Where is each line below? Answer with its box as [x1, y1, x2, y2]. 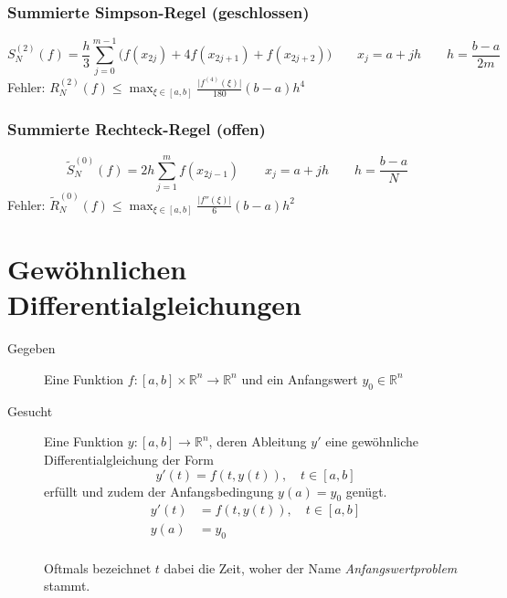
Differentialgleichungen [7, 286, 301, 323]
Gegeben [7, 339, 56, 358]
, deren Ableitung [208, 432, 307, 451]
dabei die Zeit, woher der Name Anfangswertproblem [164, 558, 458, 577]
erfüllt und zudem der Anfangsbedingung [44, 481, 274, 500]
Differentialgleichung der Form [44, 449, 215, 468]
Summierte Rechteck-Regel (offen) [7, 118, 266, 141]
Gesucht [7, 401, 53, 420]
